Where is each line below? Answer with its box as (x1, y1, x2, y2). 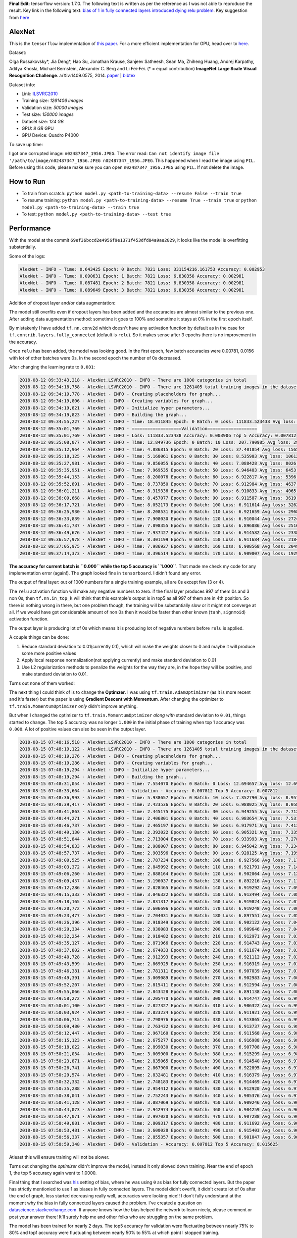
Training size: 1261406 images (21, 98, 84, 103)
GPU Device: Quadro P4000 (21, 132, 79, 138)
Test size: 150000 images (21, 111, 74, 117)
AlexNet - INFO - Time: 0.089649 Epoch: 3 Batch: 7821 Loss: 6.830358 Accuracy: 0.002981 (19, 287, 245, 293)
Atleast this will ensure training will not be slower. (9, 1154, 110, 1160)
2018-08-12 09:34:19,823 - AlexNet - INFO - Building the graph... (19, 412, 187, 417)
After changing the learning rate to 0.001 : (9, 364, 95, 370)
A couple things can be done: (9, 634, 69, 640)
